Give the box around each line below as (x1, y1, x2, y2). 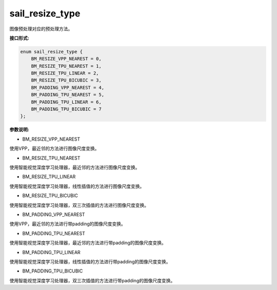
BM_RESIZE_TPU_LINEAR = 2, (31, 70, 100, 76)
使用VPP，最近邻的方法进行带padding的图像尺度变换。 (9, 221, 126, 227)
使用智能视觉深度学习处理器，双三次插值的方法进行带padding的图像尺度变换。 (9, 277, 175, 283)
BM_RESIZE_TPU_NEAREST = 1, (31, 63, 102, 69)
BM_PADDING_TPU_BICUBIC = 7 (31, 106, 102, 112)
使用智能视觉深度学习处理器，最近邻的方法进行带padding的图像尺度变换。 (9, 240, 166, 246)
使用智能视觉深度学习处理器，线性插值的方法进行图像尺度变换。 (9, 183, 145, 189)
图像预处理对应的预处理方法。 (9, 26, 73, 32)
